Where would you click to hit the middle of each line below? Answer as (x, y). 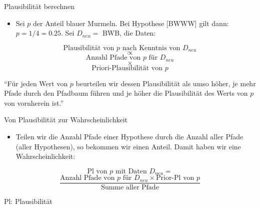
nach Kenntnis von (151, 48)
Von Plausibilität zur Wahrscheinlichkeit (66, 120)
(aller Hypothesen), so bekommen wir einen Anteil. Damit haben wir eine (128, 146)
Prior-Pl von (175, 178)
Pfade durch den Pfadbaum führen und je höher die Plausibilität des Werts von (126, 93)
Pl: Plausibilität (28, 201)
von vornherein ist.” (34, 102)
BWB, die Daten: (129, 33)
